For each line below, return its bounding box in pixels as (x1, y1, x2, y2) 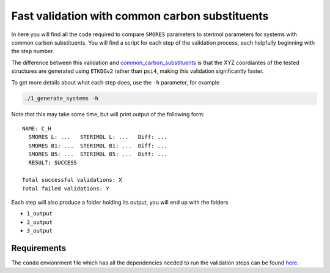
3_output (26, 227, 53, 234)
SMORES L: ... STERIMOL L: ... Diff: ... (28, 133, 167, 141)
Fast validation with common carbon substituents (11, 9, 269, 23)
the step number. (11, 48, 54, 55)
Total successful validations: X (22, 176, 122, 184)
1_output (26, 210, 53, 217)
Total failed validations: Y (22, 185, 109, 192)
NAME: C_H (22, 125, 51, 132)
